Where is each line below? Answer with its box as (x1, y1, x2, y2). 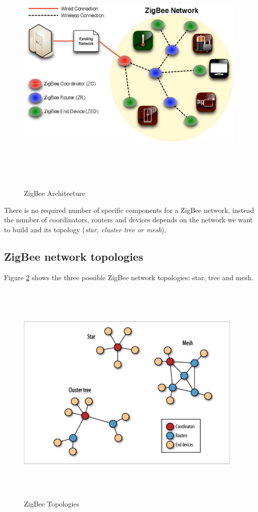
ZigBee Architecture (24, 188, 85, 198)
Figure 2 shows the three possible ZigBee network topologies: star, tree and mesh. (4, 272, 254, 282)
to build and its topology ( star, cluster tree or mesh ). (4, 224, 166, 234)
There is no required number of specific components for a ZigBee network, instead (4, 204, 254, 215)
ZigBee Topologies (24, 498, 80, 509)
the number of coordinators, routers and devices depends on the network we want (4, 214, 253, 225)
